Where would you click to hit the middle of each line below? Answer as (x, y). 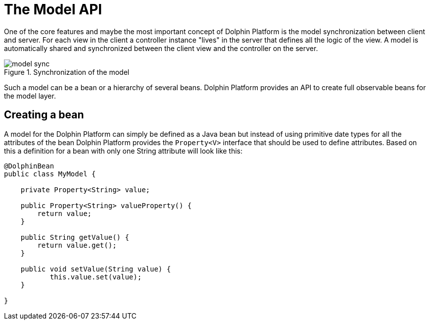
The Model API (53, 9)
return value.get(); (77, 245)
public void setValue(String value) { (96, 269)
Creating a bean (44, 115)
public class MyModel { (50, 174)
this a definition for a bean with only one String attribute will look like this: (123, 151)
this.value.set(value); (96, 277)
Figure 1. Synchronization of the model (67, 72)
